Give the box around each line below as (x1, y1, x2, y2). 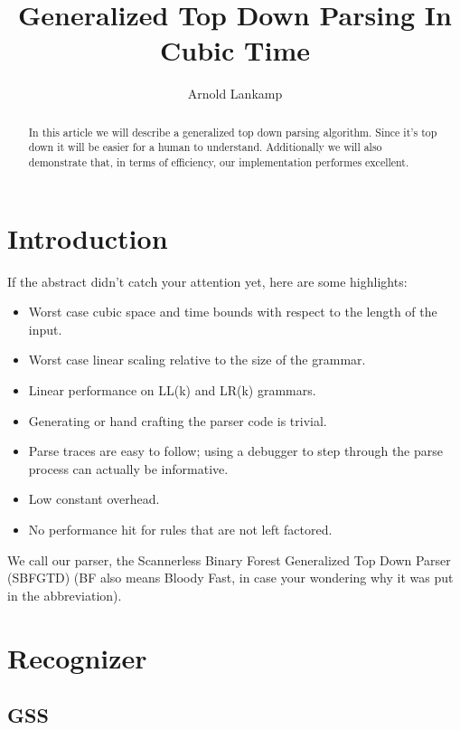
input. (28, 319, 62, 338)
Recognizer (7, 639, 147, 676)
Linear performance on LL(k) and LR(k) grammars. (28, 380, 316, 399)
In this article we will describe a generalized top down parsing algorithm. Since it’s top (28, 124, 437, 139)
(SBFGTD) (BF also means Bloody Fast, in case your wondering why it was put (7, 568, 454, 587)
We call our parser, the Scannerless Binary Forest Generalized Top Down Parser (7, 550, 451, 569)
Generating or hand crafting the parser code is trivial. (28, 411, 327, 430)
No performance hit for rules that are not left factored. (28, 519, 333, 538)
